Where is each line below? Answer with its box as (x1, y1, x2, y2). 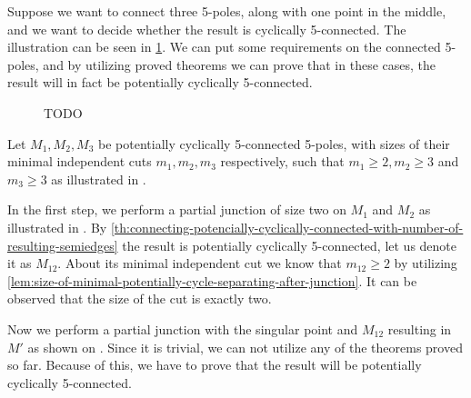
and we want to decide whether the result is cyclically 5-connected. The (7, 19, 406, 38)
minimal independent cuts (7, 152, 152, 171)
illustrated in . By (7, 217, 107, 236)
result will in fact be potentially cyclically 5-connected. (7, 73, 313, 92)
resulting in (387, 319, 452, 338)
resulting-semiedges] (7, 235, 118, 254)
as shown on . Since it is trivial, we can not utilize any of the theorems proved (27, 337, 463, 356)
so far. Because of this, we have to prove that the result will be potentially (7, 355, 422, 374)
